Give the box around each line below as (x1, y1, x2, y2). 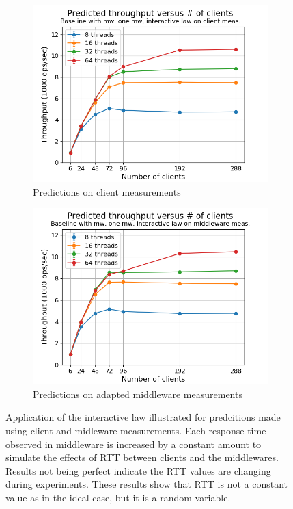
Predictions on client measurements (33, 184, 181, 198)
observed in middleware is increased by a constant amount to (5, 436, 262, 451)
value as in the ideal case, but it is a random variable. (5, 490, 231, 504)
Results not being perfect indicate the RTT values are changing (5, 463, 271, 478)
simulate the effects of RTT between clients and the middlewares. (5, 450, 279, 465)
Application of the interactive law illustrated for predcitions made (5, 410, 281, 424)
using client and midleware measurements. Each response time (5, 423, 266, 437)
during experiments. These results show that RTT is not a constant (5, 477, 288, 491)
